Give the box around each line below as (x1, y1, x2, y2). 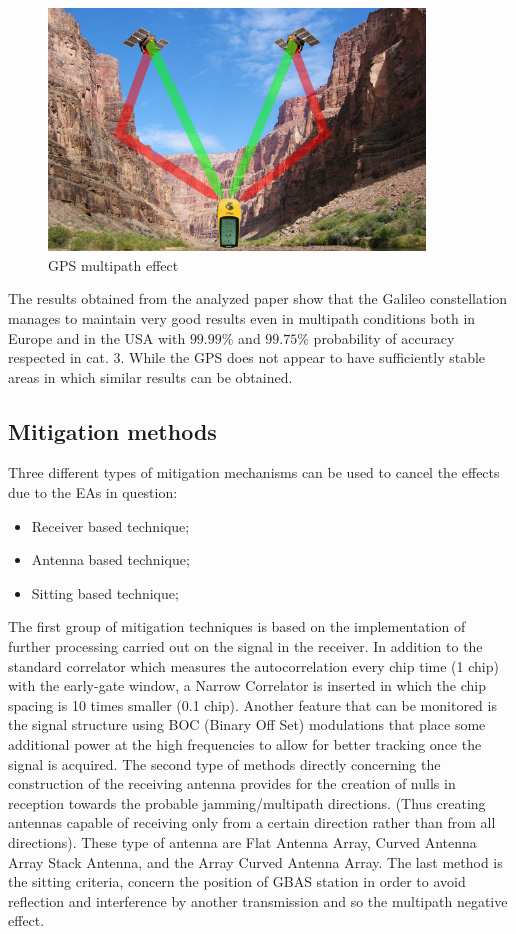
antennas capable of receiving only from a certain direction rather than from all (8, 812, 496, 833)
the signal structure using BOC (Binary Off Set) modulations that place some (8, 714, 486, 735)
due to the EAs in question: (8, 482, 178, 503)
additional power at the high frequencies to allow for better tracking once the (8, 734, 482, 755)
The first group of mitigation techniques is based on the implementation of (8, 616, 466, 637)
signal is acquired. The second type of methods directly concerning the (8, 753, 441, 774)
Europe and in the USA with (8, 327, 186, 348)
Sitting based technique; (31, 582, 179, 603)
